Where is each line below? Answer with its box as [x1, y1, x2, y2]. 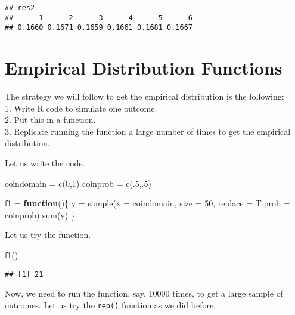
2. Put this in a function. [5, 113, 96, 126]
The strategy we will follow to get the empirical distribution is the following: [5, 90, 284, 103]
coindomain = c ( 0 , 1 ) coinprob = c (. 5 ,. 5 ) [5, 177, 151, 189]
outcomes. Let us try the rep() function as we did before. [5, 298, 216, 311]
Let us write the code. [5, 157, 85, 169]
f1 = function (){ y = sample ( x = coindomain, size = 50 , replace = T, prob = [5, 197, 290, 209]
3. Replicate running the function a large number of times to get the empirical [5, 125, 291, 137]
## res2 [5, 4, 35, 12]
